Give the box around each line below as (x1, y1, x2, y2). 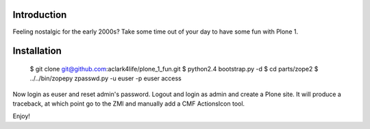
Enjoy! (12, 112, 31, 120)
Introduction (12, 9, 67, 21)
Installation (12, 45, 62, 57)
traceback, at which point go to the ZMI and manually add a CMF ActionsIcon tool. (12, 99, 245, 108)
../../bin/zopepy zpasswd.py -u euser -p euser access (29, 74, 182, 82)
